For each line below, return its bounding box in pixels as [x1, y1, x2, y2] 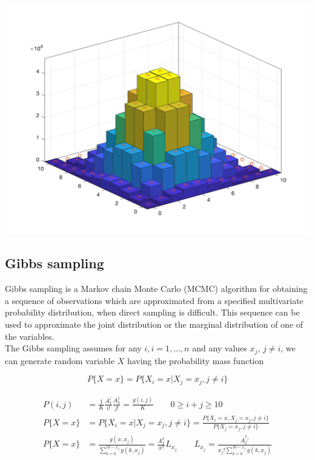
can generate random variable [5, 354, 114, 367]
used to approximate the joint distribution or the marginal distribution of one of [5, 318, 303, 331]
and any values [192, 342, 247, 354]
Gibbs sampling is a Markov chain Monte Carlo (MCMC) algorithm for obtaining [5, 282, 308, 295]
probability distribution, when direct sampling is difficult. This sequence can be [5, 306, 300, 319]
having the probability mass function [127, 354, 264, 367]
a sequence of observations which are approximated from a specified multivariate [5, 294, 303, 306]
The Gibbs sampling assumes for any [5, 342, 142, 354]
